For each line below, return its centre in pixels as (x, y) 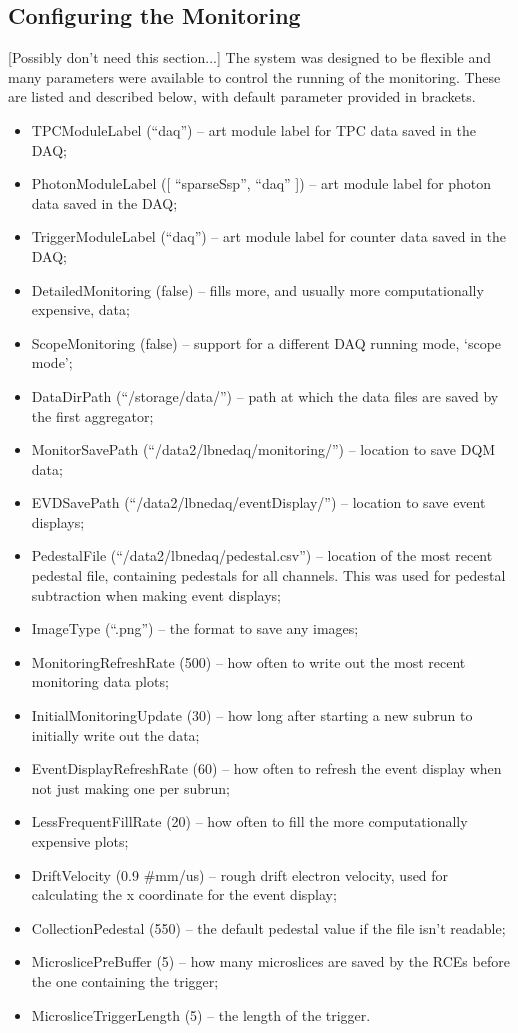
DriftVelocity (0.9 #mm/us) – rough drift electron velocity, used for (240, 874)
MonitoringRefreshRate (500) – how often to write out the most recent (248, 661)
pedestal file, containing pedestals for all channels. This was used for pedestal (268, 575)
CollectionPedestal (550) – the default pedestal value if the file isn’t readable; (268, 927)
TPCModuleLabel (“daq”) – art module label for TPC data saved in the (253, 129)
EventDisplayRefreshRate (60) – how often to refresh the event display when (266, 768)
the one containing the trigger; (125, 980)
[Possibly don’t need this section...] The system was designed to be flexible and (250, 57)
